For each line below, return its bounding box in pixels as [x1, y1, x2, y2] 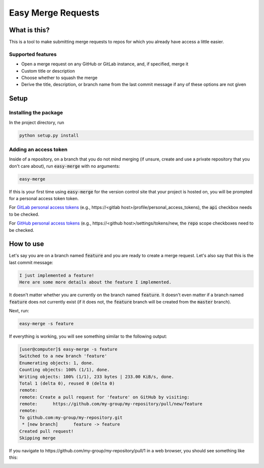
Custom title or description [21, 68, 75, 74]
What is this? [9, 26, 50, 34]
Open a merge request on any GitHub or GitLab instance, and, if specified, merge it [21, 61, 189, 67]
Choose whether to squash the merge [21, 75, 98, 81]
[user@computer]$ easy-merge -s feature [19, 346, 117, 352]
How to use [9, 240, 44, 248]
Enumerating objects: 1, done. [19, 360, 95, 366]
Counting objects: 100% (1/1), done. [19, 367, 110, 373]
